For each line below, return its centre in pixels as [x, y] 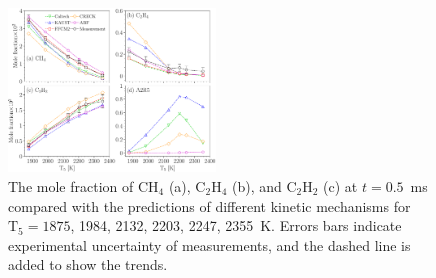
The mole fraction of [71, 185]
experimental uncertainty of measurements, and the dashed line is [209, 244]
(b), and [256, 185]
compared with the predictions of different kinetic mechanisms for [209, 205]
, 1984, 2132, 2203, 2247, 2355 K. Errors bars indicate [236, 225]
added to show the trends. [88, 264]
